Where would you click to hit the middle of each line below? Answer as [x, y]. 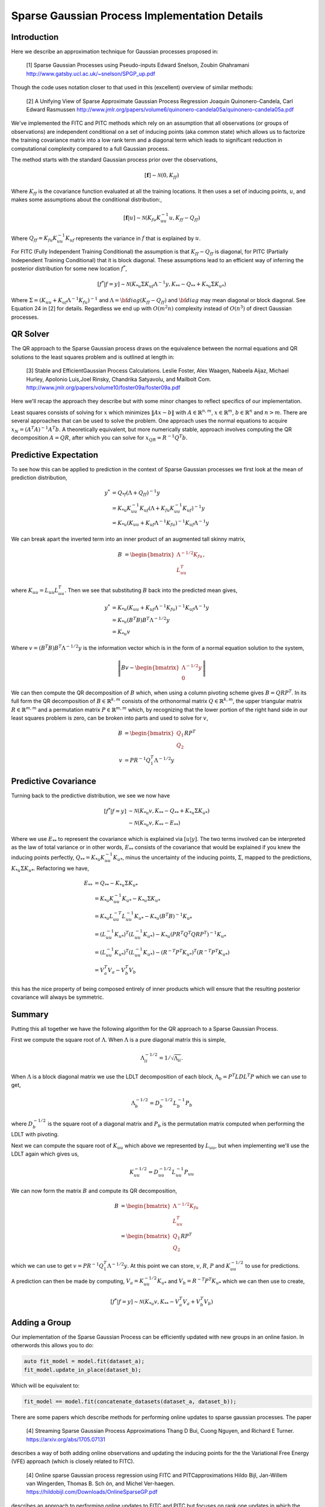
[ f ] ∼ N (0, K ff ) [162, 176]
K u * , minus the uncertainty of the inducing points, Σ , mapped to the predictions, [212, 858]
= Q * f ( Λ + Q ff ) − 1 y [136, 493]
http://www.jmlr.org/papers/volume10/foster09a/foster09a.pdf [103, 388]
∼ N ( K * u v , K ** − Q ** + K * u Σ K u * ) [169, 812]
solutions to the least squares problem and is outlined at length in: [93, 357]
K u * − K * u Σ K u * [141, 899]
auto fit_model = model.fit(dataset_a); [84, 1361]
